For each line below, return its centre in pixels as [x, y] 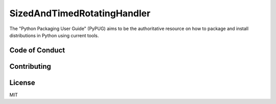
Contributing [30, 66]
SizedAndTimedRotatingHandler [80, 13]
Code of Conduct [37, 50]
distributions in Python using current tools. [54, 35]
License [22, 82]
